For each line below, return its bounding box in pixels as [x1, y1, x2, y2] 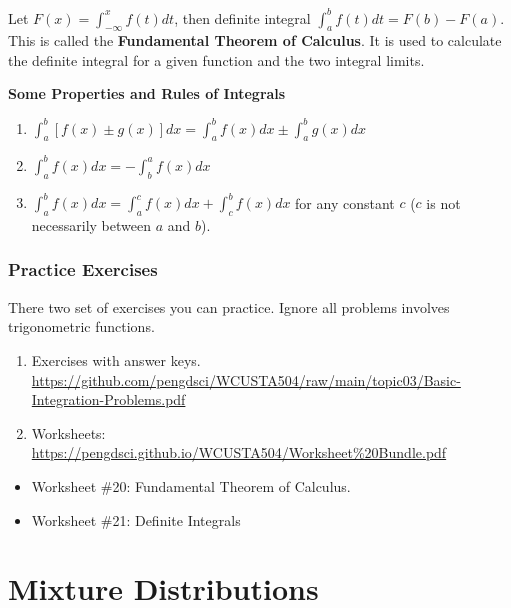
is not [426, 192, 461, 213]
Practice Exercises [8, 257, 158, 282]
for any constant [295, 192, 395, 213]
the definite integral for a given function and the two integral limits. [8, 49, 425, 70]
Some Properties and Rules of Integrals [8, 83, 286, 104]
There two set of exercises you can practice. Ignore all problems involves [8, 296, 450, 317]
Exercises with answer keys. [31, 349, 201, 370]
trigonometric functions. [8, 316, 155, 337]
